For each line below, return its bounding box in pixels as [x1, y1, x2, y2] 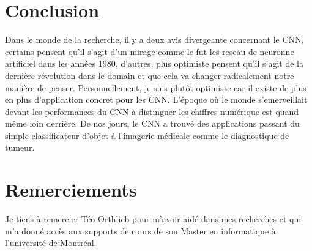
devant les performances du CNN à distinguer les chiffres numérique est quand [5, 105, 299, 118]
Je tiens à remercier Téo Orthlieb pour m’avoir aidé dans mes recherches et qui [5, 212, 302, 225]
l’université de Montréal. [5, 236, 97, 249]
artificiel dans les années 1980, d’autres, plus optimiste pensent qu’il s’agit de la [5, 57, 303, 70]
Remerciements [5, 177, 137, 202]
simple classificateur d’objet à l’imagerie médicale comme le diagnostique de [5, 129, 289, 141]
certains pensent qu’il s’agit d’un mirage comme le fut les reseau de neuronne [5, 45, 294, 58]
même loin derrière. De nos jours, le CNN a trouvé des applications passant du [5, 117, 300, 130]
